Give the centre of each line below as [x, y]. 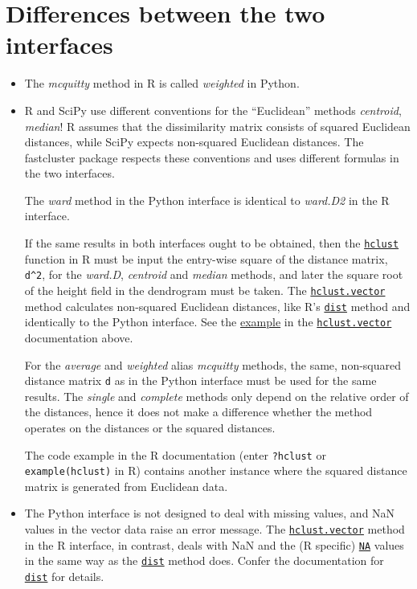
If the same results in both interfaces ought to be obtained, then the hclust [212, 243]
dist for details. [64, 577]
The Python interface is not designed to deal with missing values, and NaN [210, 513]
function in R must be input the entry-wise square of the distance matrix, [206, 258]
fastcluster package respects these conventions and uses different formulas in [212, 157]
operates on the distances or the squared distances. [150, 427]
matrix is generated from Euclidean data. [126, 486]
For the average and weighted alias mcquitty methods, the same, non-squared [213, 364]
